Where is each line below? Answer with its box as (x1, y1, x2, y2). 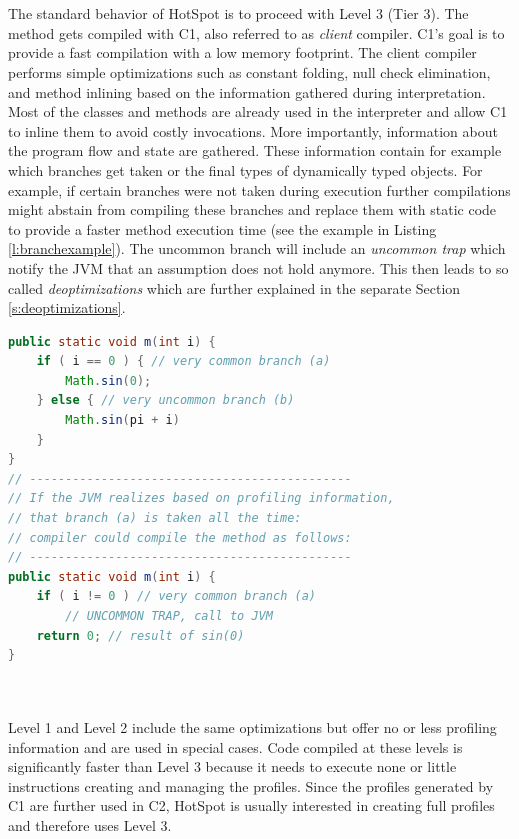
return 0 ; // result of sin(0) (36, 628, 245, 643)
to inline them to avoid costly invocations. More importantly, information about (8, 120, 498, 141)
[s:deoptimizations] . (8, 297, 126, 318)
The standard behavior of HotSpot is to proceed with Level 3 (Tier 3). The (8, 3, 469, 24)
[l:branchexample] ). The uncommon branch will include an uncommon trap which (8, 238, 506, 259)
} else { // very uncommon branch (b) (36, 393, 295, 408)
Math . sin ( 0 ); (65, 373, 152, 388)
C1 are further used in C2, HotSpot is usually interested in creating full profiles (8, 795, 495, 816)
